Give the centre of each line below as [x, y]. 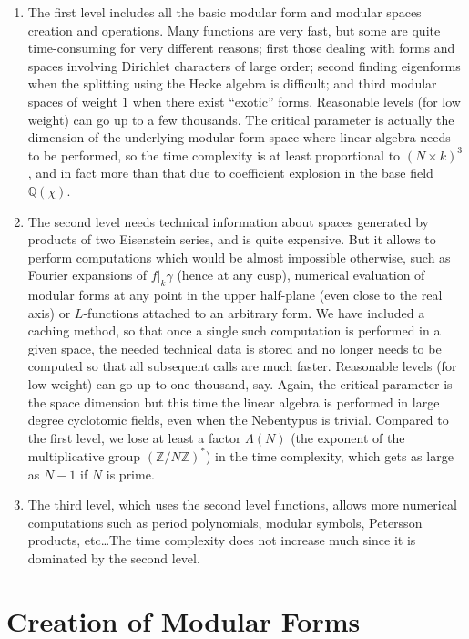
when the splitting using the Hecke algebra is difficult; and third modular [232, 83]
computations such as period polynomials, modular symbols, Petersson [225, 522]
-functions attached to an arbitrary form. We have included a [254, 312]
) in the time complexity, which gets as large [329, 455]
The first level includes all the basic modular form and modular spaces [224, 12]
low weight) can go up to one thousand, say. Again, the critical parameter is [240, 384]
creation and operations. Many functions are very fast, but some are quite [234, 30]
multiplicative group [84, 455]
